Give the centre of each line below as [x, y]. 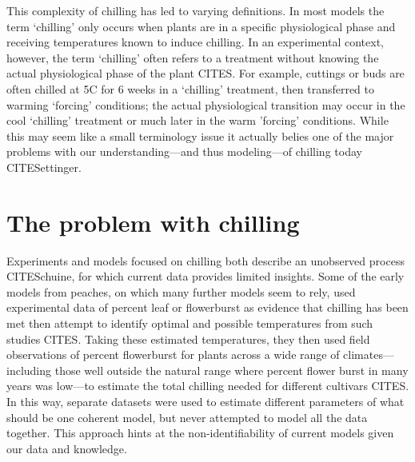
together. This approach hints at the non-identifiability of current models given [200, 433]
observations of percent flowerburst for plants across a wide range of [173, 354]
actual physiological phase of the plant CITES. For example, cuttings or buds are [206, 73]
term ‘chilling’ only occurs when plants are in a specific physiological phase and [201, 26]
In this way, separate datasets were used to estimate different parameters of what [206, 401]
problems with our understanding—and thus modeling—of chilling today [184, 151]
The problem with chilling [153, 222]
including [29, 370]
